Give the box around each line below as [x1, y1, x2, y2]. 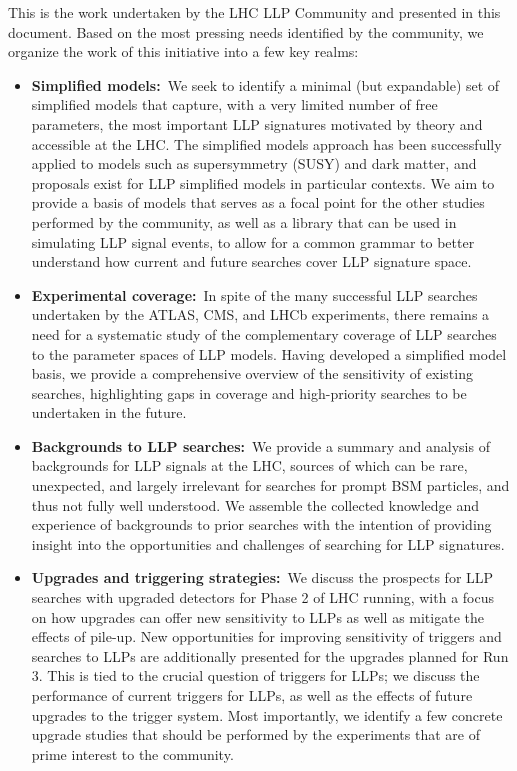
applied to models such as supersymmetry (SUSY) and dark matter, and [31, 153, 477, 174]
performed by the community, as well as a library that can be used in [31, 211, 457, 232]
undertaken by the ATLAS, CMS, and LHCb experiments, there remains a [31, 304, 490, 325]
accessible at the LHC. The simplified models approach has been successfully [31, 133, 502, 154]
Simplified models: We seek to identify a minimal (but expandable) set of [31, 74, 500, 95]
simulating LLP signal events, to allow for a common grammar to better [31, 231, 475, 252]
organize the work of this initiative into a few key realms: [8, 41, 359, 62]
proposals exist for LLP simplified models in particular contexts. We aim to [31, 172, 495, 193]
